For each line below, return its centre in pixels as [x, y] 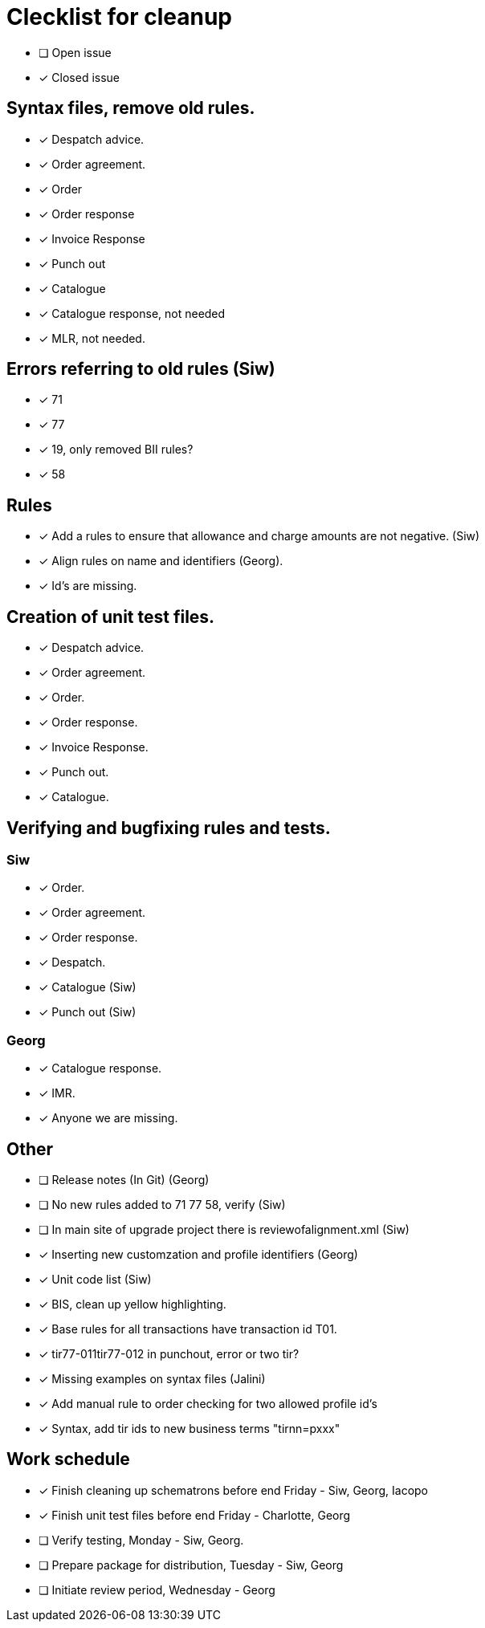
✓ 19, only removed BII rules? [116, 450]
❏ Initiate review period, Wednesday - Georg [157, 1589]
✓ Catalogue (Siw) [88, 987]
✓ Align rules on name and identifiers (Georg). [161, 561]
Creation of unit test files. [111, 617]
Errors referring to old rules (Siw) [141, 369]
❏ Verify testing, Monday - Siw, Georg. [141, 1540]
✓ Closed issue [79, 77]
